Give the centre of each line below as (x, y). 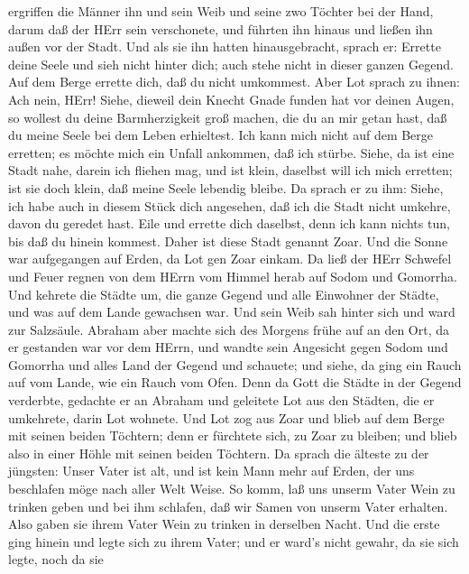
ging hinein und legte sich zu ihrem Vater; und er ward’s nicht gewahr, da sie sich (234, 541)
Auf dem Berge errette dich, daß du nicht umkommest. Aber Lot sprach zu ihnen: (234, 82)
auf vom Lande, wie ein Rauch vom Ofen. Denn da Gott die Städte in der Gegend (235, 382)
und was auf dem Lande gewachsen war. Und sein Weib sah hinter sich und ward (232, 312)
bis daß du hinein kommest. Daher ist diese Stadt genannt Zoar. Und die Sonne (228, 241)
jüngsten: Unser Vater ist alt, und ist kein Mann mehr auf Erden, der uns (212, 471)
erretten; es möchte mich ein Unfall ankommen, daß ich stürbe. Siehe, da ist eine (231, 152)
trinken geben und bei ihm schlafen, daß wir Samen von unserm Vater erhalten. (228, 506)
